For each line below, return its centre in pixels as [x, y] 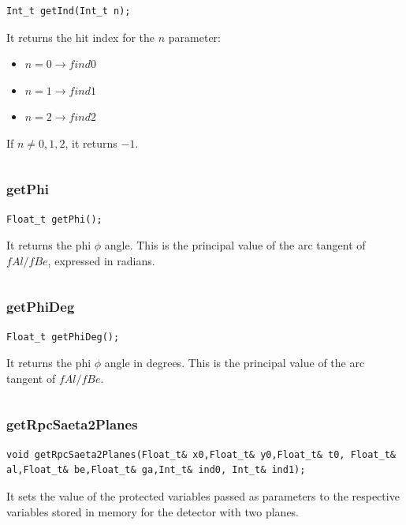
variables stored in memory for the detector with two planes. [153, 511]
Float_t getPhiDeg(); [63, 337]
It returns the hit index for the [81, 37]
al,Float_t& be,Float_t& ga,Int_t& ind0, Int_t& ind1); [156, 470]
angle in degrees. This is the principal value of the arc [235, 363]
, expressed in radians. [101, 260]
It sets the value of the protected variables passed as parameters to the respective [203, 495]
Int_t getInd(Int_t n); [69, 11]
